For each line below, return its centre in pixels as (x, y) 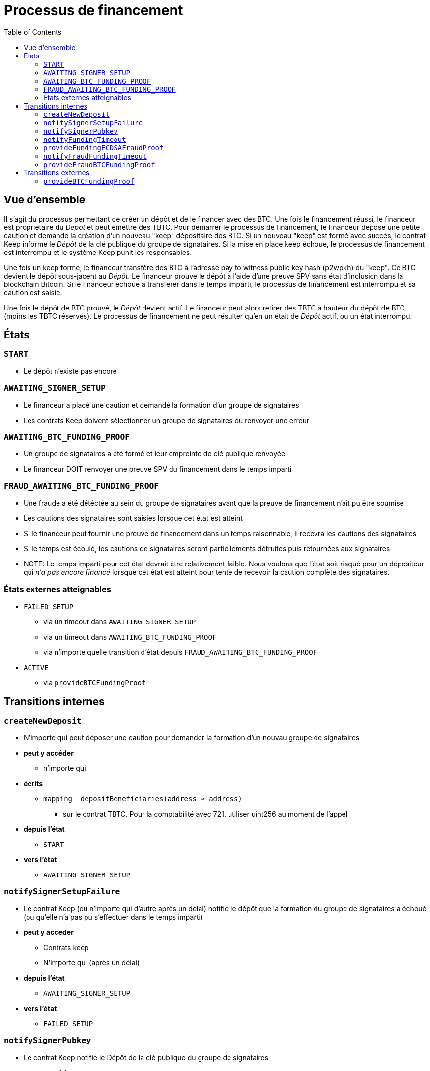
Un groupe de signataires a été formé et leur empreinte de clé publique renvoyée (155, 454)
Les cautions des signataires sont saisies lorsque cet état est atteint (133, 518)
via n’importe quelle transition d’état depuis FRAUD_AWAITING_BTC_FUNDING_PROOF (180, 652)
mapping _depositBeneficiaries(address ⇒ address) (143, 799)
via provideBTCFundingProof (95, 682)
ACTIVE (36, 667)
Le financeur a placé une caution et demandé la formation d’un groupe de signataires (161, 405)
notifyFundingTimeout (85, 139)
